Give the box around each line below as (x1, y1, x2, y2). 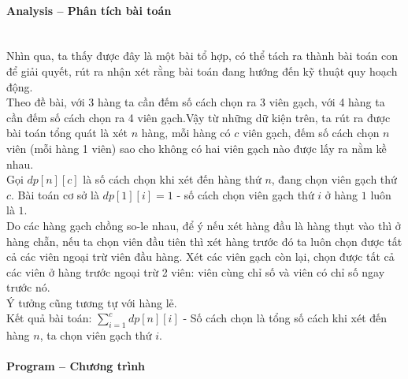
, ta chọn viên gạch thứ (39, 327, 152, 344)
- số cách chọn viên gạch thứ (176, 186, 314, 203)
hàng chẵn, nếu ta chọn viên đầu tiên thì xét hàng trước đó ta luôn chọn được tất (6, 232, 402, 249)
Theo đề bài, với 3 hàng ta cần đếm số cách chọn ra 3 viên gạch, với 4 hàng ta (6, 94, 385, 110)
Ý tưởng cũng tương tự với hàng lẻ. (6, 294, 177, 310)
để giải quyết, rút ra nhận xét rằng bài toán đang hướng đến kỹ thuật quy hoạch (6, 62, 398, 79)
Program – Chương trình (6, 358, 146, 374)
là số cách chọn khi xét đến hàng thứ (83, 171, 261, 188)
